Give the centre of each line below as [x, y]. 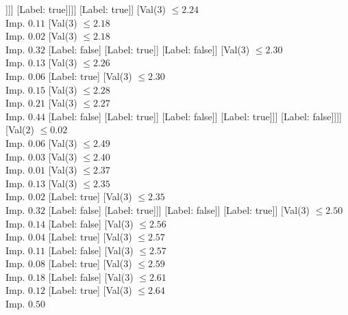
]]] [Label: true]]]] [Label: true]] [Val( [82, 9]
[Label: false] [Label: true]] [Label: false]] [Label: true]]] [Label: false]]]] [195, 116]
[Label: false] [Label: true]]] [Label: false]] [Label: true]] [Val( [175, 209]
